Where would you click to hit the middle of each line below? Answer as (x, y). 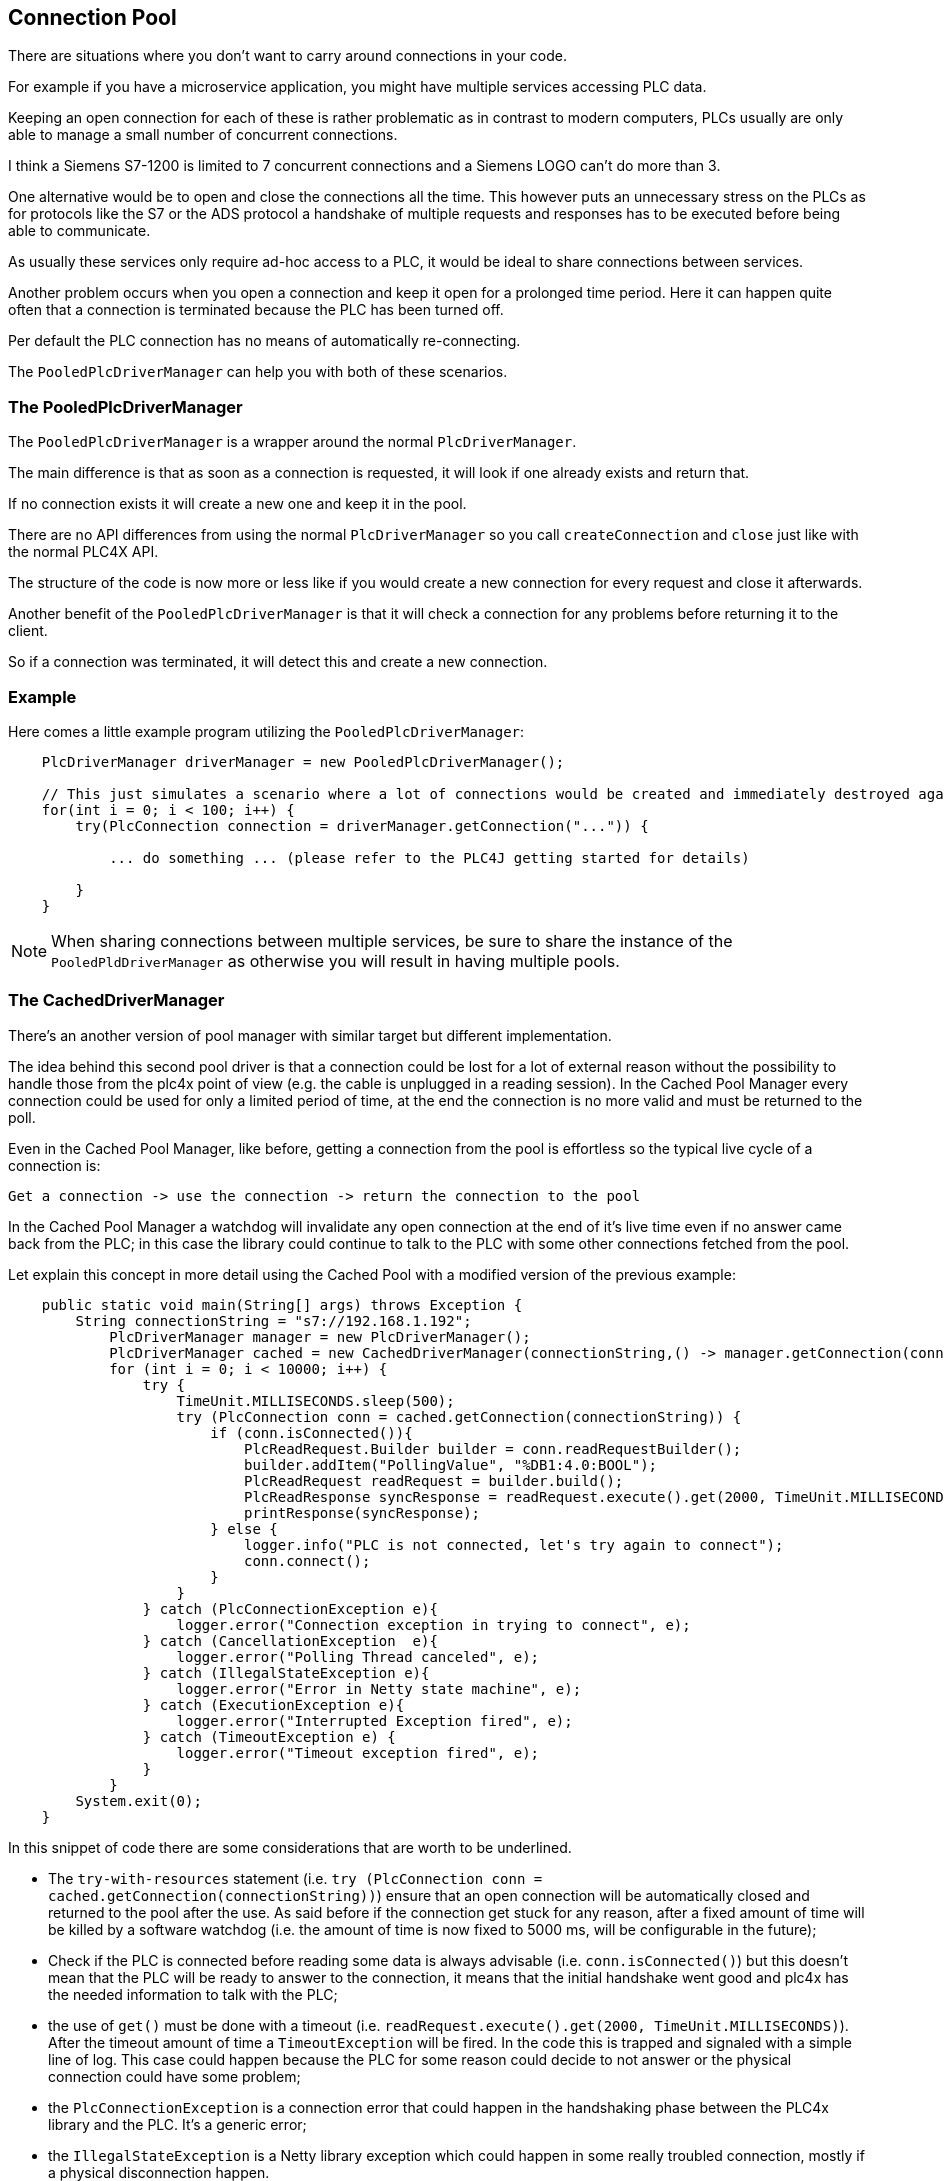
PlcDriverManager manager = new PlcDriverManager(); (320, 1336)
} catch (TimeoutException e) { (269, 1736)
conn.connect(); (307, 1560)
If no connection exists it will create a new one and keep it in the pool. (237, 504)
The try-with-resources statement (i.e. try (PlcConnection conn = (295, 1878)
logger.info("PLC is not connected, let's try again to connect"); (514, 1544)
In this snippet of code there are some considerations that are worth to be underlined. (290, 1847)
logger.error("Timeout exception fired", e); (358, 1752)
